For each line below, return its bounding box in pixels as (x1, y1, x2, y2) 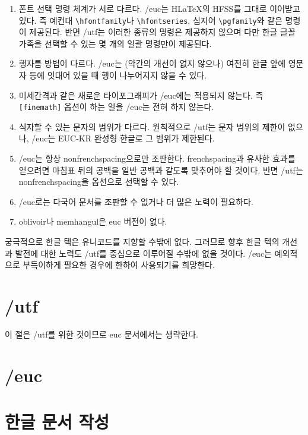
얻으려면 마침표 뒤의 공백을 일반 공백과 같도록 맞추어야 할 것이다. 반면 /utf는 (18, 163, 303, 176)
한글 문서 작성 (5, 409, 110, 434)
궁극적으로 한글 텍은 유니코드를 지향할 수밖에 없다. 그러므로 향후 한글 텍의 (5, 235, 280, 248)
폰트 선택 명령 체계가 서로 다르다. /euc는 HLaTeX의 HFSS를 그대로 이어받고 (18, 2, 300, 14)
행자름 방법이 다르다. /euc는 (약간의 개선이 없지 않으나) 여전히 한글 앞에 (18, 57, 286, 70)
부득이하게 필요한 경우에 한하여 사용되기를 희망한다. (23, 259, 215, 271)
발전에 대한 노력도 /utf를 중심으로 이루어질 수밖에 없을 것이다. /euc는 (15, 247, 272, 259)
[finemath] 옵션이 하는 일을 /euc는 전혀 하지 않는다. (18, 100, 214, 113)
